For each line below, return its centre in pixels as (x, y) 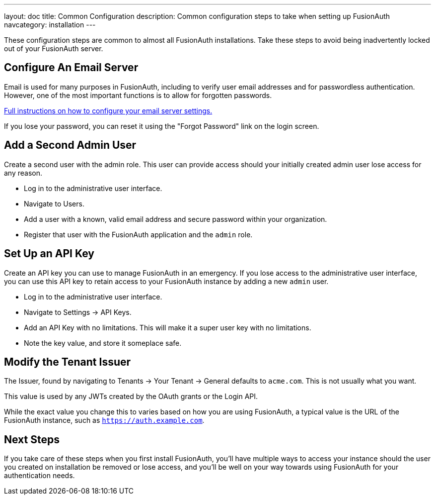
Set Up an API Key (49, 254)
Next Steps (32, 439)
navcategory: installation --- (50, 25)
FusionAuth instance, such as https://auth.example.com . (104, 420)
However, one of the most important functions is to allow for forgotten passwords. (138, 95)
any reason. (23, 173)
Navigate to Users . (54, 203)
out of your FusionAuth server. (54, 49)
